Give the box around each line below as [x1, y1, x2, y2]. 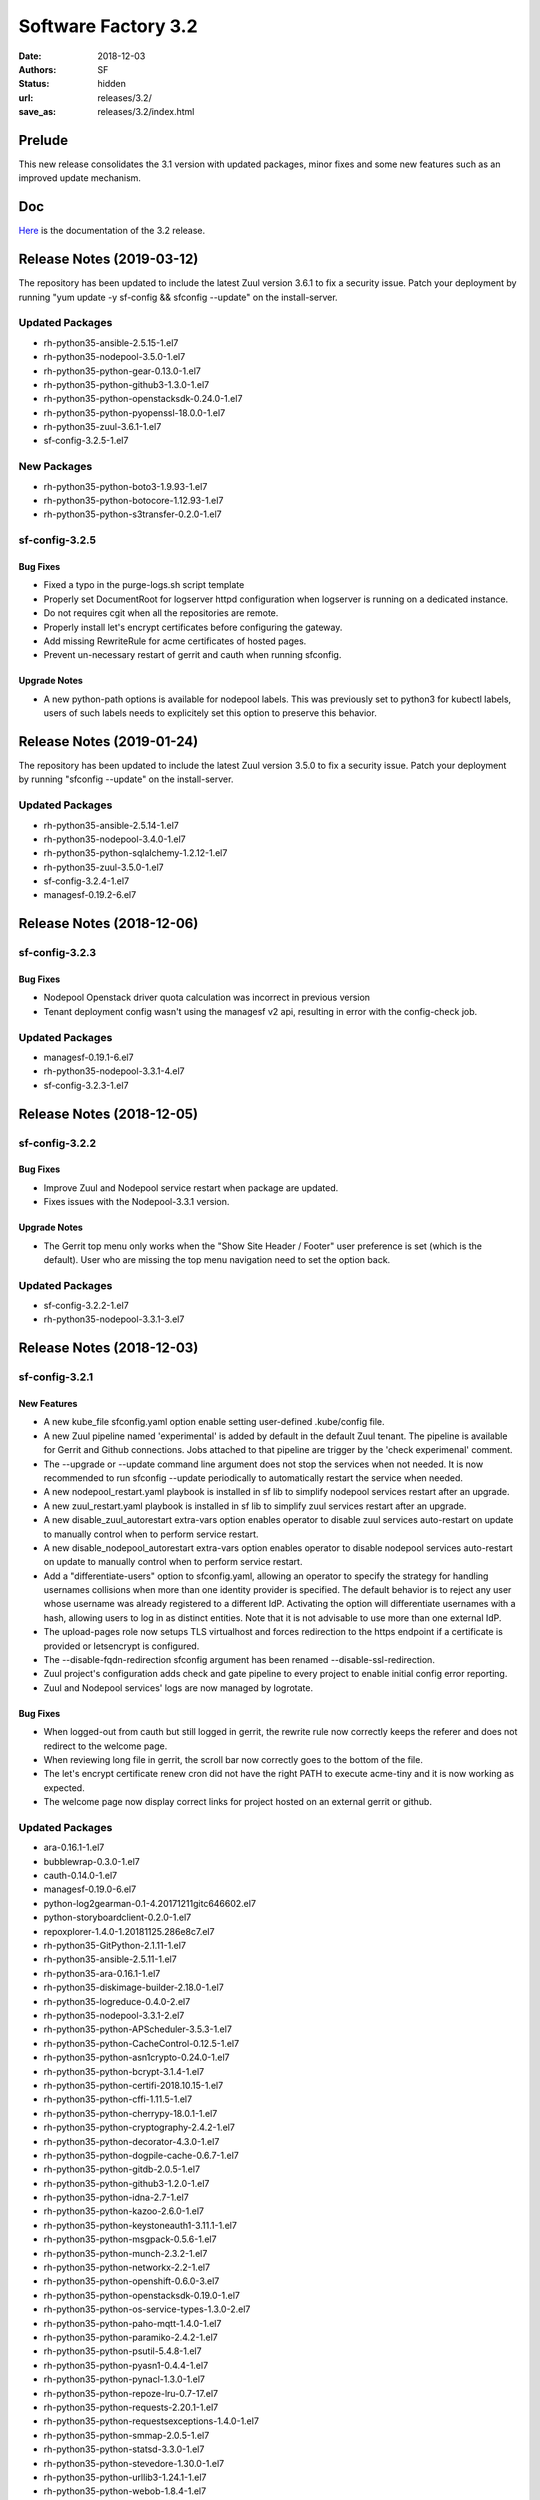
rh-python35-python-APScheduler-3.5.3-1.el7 [43, 2023, 232, 2035]
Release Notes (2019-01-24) [18, 733, 199, 750]
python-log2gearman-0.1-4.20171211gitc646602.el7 [43, 1897, 257, 1909]
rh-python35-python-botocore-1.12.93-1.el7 [43, 495, 224, 507]
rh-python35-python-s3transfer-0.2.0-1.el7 [43, 508, 222, 520]
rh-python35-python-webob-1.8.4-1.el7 [43, 2485, 207, 2497]
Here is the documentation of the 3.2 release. [18, 225, 206, 237]
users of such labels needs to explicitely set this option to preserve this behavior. [43, 707, 377, 719]
